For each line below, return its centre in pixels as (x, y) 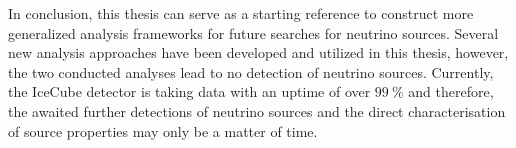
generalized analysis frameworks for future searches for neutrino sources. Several (253, 32)
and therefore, (451, 91)
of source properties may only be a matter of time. (163, 130)
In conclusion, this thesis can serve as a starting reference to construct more (241, 13)
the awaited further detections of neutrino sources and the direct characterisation (257, 110)
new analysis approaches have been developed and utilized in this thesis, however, (258, 52)
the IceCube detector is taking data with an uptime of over (189, 91)
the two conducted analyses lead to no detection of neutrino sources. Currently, (251, 71)
